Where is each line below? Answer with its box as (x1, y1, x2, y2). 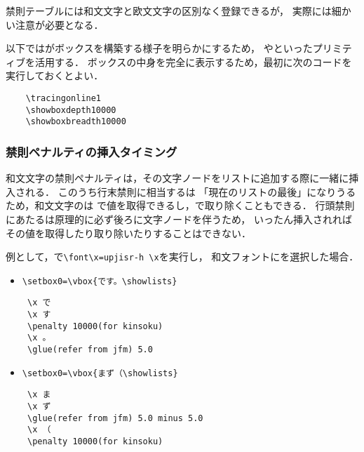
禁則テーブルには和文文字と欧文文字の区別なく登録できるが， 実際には (6, 4, 332, 18)
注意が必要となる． (15, 17, 104, 32)
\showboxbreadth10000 (25, 117, 126, 127)
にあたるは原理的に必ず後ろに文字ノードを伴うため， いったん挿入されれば (6, 211, 352, 226)
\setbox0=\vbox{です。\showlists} (22, 276, 177, 286)
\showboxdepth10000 (25, 105, 116, 115)
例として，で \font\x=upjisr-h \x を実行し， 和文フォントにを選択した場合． (6, 249, 359, 264)
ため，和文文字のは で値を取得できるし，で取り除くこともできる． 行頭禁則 (6, 198, 355, 213)
